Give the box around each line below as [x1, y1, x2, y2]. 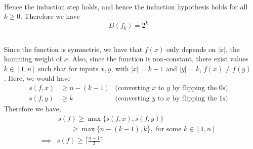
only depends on [166, 44, 216, 54]
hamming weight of [4, 53, 62, 64]
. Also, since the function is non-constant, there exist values [68, 53, 249, 64]
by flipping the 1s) [172, 95, 228, 102]
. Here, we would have [4, 73, 71, 83]
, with [111, 63, 129, 73]
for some [156, 125, 182, 133]
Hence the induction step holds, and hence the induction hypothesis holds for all [4, 1, 248, 11]
